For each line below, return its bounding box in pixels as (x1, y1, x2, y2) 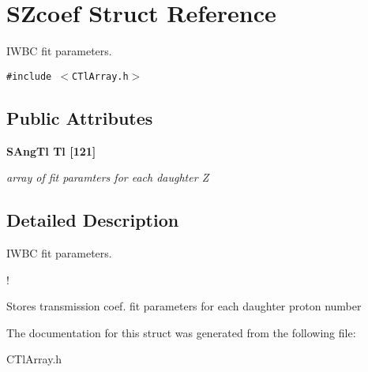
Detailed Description (6, 208, 179, 232)
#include (6, 70, 52, 82)
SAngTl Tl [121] (6, 142, 96, 159)
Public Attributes (6, 105, 153, 130)
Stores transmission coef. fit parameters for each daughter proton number (6, 298, 362, 314)
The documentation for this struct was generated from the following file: (6, 324, 356, 340)
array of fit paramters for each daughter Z (6, 169, 209, 186)
